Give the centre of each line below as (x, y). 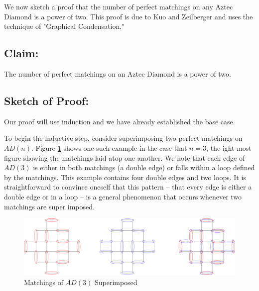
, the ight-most (229, 147)
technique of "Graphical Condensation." (64, 26)
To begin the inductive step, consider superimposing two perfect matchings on (123, 138)
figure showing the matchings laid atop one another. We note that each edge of (125, 157)
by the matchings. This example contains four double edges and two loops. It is (125, 177)
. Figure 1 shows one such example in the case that (109, 147)
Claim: (21, 53)
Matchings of (44, 282)
